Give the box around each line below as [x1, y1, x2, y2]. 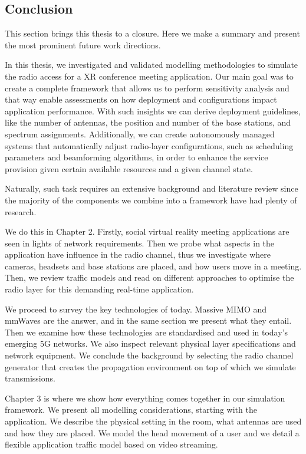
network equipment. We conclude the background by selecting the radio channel [5, 349, 294, 361]
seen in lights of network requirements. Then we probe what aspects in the [5, 236, 275, 249]
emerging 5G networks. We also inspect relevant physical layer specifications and [5, 337, 296, 350]
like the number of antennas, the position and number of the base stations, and [5, 116, 291, 129]
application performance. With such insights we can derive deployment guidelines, [5, 104, 301, 117]
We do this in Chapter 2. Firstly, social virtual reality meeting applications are [5, 225, 289, 238]
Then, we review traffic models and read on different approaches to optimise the [5, 271, 294, 284]
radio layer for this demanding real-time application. [5, 283, 194, 295]
